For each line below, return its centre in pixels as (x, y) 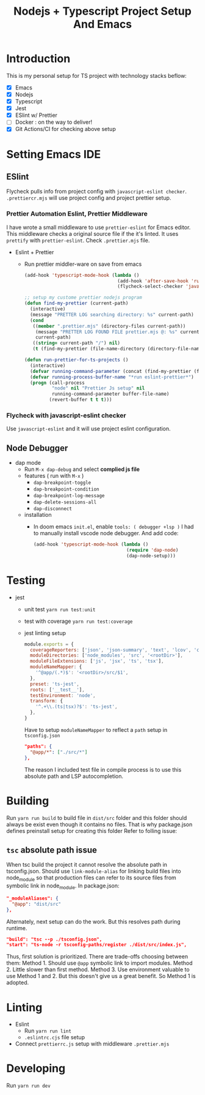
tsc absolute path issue (52, 850)
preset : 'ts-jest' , (54, 684)
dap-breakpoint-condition (66, 489)
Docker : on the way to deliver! (54, 122)
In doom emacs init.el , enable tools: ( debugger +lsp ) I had (113, 527)
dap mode (28, 463)
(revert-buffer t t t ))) (81, 400)
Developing (36, 1068)
